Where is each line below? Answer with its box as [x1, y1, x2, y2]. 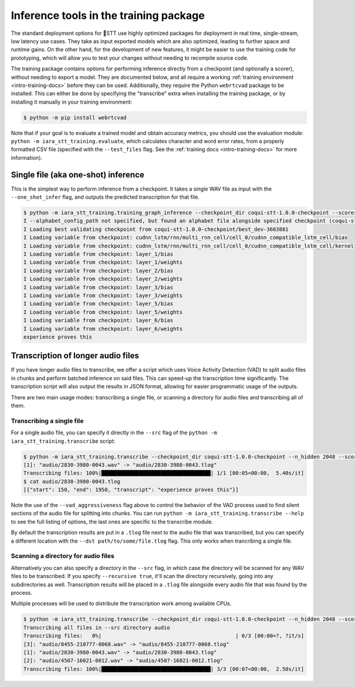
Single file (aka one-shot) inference [11, 169, 145, 180]
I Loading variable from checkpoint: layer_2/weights [23, 276, 183, 282]
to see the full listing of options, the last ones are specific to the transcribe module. [11, 518, 213, 525]
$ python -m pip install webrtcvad [23, 114, 127, 121]
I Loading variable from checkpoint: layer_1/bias [23, 251, 174, 257]
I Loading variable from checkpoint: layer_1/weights [23, 259, 183, 266]
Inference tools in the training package [11, 9, 205, 22]
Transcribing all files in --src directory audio [23, 624, 170, 631]
